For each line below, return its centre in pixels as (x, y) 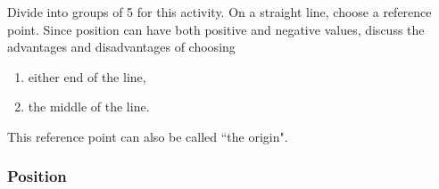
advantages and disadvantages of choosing (121, 47)
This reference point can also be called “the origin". (148, 136)
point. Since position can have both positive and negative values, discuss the (216, 29)
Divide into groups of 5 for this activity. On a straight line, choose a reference (219, 12)
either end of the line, (87, 76)
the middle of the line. (89, 107)
